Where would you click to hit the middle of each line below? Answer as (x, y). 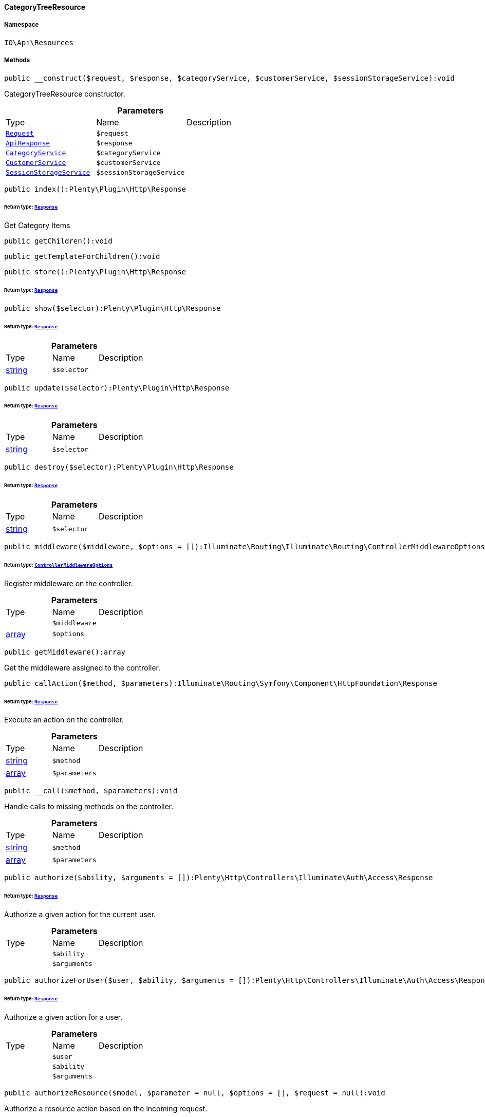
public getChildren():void (58, 241)
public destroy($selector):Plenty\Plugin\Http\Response (119, 467)
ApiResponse (28, 143)
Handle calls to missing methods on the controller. (89, 807)
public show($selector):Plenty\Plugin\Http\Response (113, 308)
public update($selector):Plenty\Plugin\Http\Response (117, 388)
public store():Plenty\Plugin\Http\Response (95, 272)
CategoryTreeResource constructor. (65, 94)
